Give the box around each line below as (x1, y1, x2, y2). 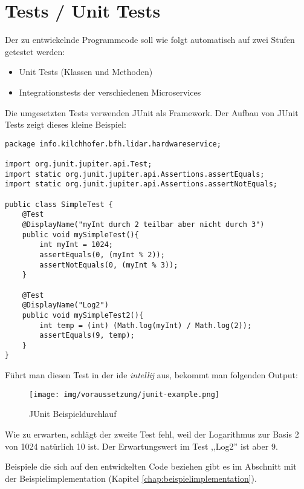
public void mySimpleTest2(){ (22, 310, 144, 320)
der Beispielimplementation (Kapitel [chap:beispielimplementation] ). (5, 471, 257, 484)
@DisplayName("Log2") (22, 301, 109, 310)
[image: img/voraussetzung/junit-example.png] (29, 390, 219, 399)
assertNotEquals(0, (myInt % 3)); (39, 260, 178, 269)
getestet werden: (5, 45, 65, 57)
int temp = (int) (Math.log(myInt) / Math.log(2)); (39, 321, 252, 330)
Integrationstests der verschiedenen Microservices (19, 85, 201, 98)
